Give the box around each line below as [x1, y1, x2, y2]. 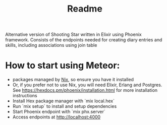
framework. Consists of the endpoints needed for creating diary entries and [5, 37, 162, 43]
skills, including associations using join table [5, 42, 97, 48]
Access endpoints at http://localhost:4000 [12, 114, 101, 120]
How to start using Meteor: [5, 60, 120, 71]
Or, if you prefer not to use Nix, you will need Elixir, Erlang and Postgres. [12, 82, 162, 88]
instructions [12, 93, 38, 99]
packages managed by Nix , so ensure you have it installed [12, 77, 134, 83]
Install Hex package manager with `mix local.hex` [12, 98, 115, 104]
